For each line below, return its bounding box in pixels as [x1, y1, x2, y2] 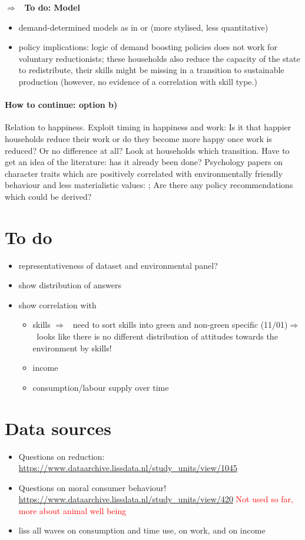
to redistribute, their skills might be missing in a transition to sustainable [18, 64, 284, 76]
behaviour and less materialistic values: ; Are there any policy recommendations [5, 179, 293, 191]
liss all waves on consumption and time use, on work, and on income [18, 524, 266, 536]
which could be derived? [5, 190, 92, 202]
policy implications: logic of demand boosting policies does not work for [18, 41, 277, 53]
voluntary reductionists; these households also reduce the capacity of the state [18, 52, 300, 64]
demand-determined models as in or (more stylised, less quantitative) [18, 21, 268, 33]
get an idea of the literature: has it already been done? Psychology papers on [5, 156, 283, 168]
